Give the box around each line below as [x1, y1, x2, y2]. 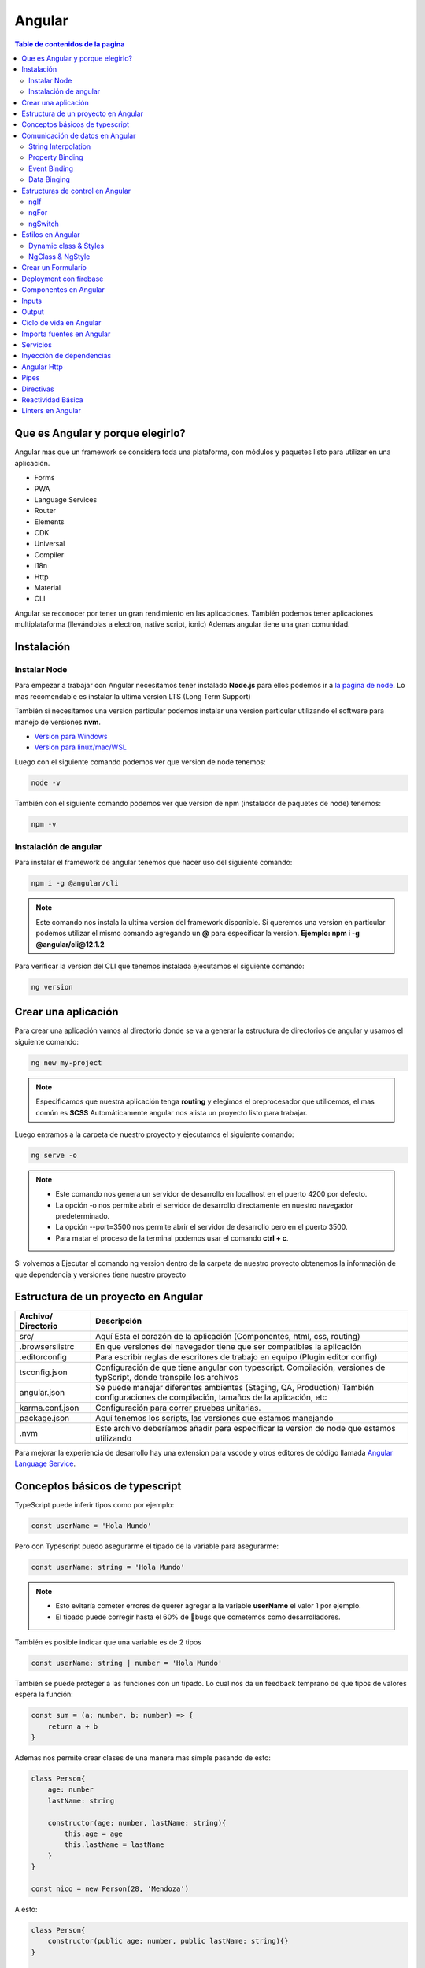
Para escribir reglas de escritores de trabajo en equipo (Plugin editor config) [94, 1351, 378, 1362]
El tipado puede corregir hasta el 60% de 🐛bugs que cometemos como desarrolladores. [55, 1612, 341, 1622]
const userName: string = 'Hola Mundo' [31, 1563, 185, 1571]
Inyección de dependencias [21, 351, 112, 361]
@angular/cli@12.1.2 [35, 939, 105, 949]
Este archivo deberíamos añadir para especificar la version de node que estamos [94, 1422, 397, 1433]
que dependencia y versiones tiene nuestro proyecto [14, 1270, 187, 1279]
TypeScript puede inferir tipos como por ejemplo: [14, 1500, 175, 1509]
